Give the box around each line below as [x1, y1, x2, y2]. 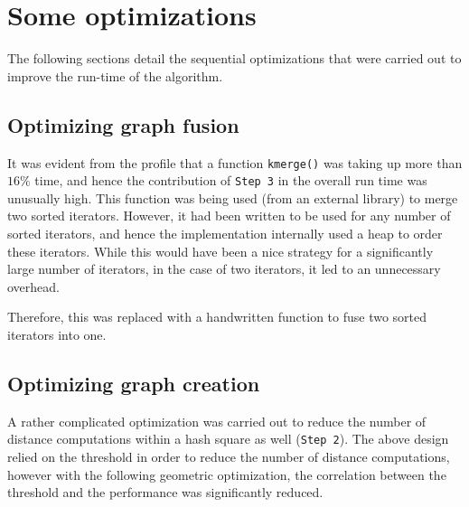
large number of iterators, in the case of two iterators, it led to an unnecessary [7, 259, 441, 278]
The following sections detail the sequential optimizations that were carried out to [7, 49, 462, 68]
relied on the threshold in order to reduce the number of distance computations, [7, 447, 450, 466]
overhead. [7, 277, 60, 296]
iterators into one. [7, 324, 107, 343]
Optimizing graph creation [7, 369, 260, 397]
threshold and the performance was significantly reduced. [7, 483, 324, 502]
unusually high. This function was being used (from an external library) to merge [7, 188, 458, 207]
